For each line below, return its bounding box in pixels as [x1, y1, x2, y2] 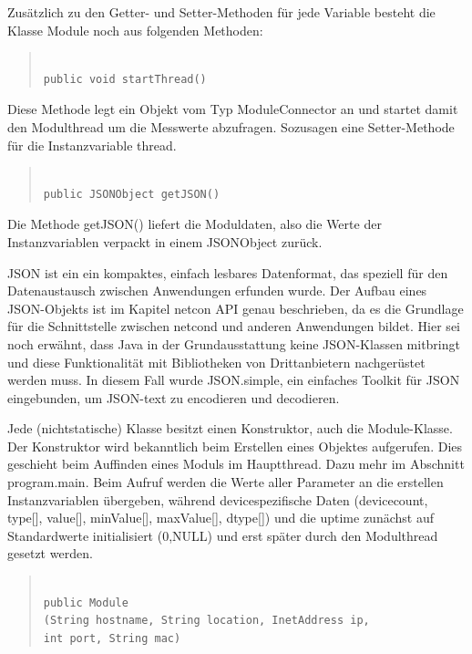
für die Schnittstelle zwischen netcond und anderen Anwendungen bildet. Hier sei [7, 317, 460, 336]
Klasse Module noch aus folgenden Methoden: [7, 20, 263, 39]
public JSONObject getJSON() [43, 187, 221, 201]
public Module [43, 596, 128, 609]
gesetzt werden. [7, 544, 93, 563]
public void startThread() [43, 72, 207, 86]
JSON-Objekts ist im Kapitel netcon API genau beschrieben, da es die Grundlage [7, 298, 464, 317]
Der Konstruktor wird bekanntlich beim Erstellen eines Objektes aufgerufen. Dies [7, 436, 463, 455]
